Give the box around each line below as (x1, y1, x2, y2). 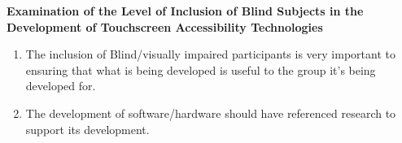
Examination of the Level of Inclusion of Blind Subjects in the (7, 2, 364, 19)
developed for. (25, 77, 96, 94)
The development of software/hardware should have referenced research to (25, 104, 396, 121)
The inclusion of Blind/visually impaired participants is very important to (25, 45, 395, 63)
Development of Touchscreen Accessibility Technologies (7, 18, 323, 35)
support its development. (25, 120, 150, 137)
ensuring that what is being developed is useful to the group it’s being (25, 61, 376, 78)
